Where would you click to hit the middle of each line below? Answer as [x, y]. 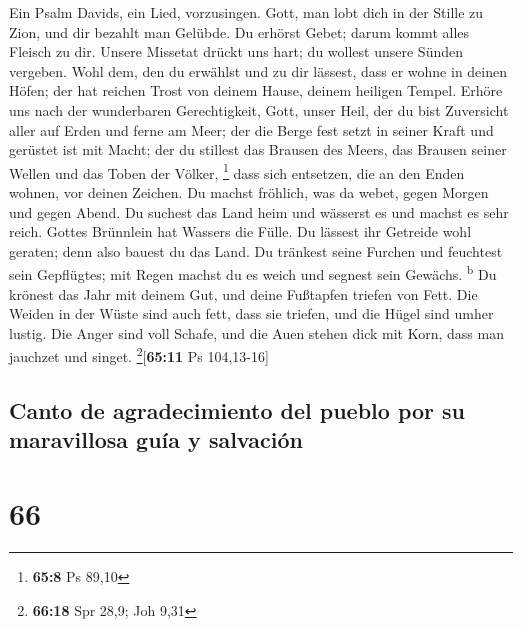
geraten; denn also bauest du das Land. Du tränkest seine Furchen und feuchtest [256, 250]
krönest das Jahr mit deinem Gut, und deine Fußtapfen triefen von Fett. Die [243, 293]
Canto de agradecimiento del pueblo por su [237, 410]
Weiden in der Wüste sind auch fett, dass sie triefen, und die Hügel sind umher [251, 313]
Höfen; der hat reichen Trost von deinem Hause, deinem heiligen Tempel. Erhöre [256, 90]
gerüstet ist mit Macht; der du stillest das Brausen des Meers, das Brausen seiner [258, 149]
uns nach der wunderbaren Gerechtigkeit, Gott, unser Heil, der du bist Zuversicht [259, 109]
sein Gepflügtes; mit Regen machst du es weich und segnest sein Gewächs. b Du [253, 273]
